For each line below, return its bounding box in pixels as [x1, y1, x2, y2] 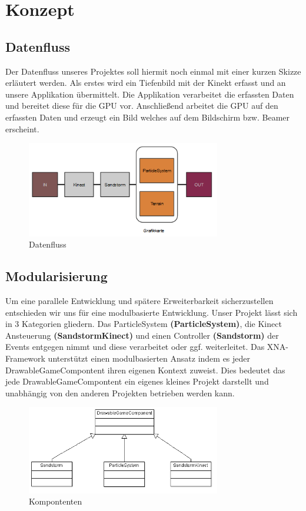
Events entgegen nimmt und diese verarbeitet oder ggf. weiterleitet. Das [5, 340, 265, 353]
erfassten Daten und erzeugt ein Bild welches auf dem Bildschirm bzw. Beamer [5, 111, 290, 123]
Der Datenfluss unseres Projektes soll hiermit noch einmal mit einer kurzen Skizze [5, 65, 301, 77]
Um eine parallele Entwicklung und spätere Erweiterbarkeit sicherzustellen [5, 295, 274, 307]
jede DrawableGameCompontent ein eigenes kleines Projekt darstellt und [5, 375, 269, 388]
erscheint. [5, 122, 39, 135]
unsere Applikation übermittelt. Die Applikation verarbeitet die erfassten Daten [5, 88, 294, 100]
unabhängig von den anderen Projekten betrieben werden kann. [5, 386, 235, 399]
